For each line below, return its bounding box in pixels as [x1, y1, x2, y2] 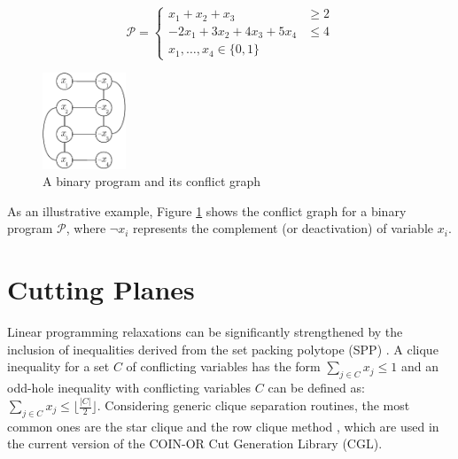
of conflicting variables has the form [126, 357, 321, 376]
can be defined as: [268, 378, 365, 397]
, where [66, 219, 106, 237]
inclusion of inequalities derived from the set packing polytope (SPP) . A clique [7, 339, 439, 358]
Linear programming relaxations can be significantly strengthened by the [7, 323, 403, 341]
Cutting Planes [7, 271, 195, 307]
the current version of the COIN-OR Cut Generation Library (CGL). [7, 434, 383, 453]
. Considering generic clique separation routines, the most [97, 396, 410, 414]
